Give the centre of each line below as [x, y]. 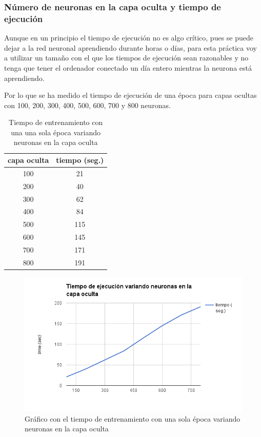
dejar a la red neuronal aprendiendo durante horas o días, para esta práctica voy [130, 47]
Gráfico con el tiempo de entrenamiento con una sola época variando [133, 418]
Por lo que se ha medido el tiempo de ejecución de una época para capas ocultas [130, 95]
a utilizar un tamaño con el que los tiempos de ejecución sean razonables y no [126, 58]
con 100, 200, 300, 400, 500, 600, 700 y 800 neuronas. [87, 105]
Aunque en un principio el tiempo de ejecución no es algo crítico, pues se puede [129, 38]
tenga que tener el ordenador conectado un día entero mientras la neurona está [128, 67]
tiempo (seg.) [80, 160]
